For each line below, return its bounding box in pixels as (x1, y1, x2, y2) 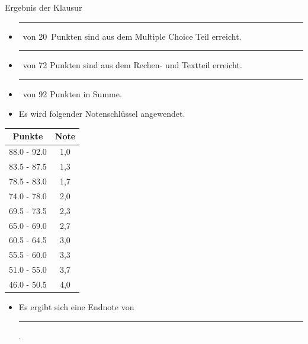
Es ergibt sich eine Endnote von (18, 301, 134, 313)
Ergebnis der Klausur (5, 1, 82, 13)
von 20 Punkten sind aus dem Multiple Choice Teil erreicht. (23, 30, 242, 42)
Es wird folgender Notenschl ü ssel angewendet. (18, 107, 185, 120)
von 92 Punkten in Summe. (23, 87, 122, 100)
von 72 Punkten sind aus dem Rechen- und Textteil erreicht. (23, 59, 242, 71)
